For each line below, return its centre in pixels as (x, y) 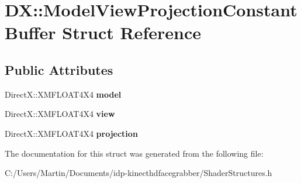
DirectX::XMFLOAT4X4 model (63, 94)
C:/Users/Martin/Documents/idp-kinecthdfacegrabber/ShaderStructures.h (139, 173)
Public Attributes (59, 69)
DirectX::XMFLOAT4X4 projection (71, 133)
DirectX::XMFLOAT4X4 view (60, 114)
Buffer (30, 32)
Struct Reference (132, 32)
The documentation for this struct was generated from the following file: (134, 153)
